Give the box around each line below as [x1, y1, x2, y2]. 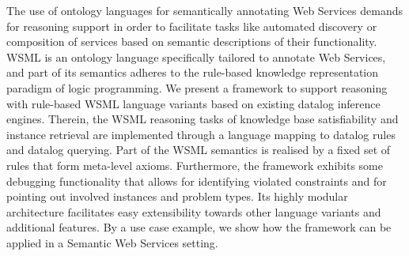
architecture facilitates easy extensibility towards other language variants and [6, 203, 381, 220]
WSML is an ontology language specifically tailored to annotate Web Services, [6, 48, 386, 65]
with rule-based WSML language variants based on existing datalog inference [6, 95, 381, 111]
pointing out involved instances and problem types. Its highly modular [6, 188, 348, 205]
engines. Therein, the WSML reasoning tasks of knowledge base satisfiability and [6, 111, 399, 127]
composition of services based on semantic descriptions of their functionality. [6, 33, 377, 50]
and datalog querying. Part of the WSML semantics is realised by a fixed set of [6, 141, 391, 158]
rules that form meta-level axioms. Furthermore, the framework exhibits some [6, 156, 383, 173]
